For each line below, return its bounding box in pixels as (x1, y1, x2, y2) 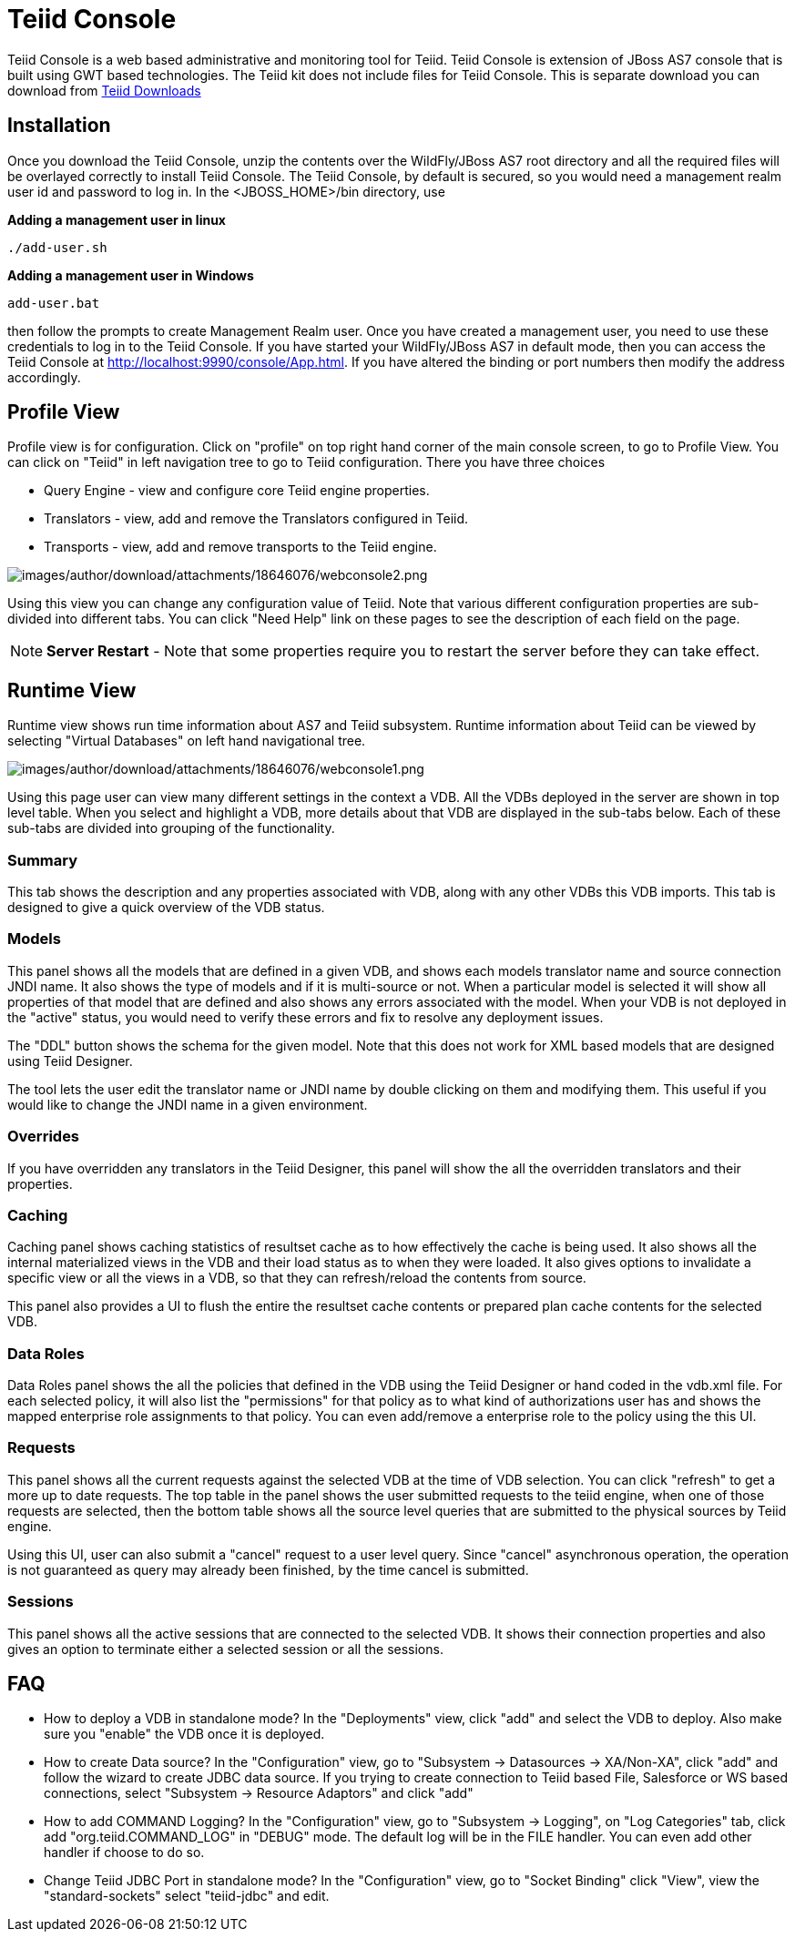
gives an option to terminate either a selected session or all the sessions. (7, 1640, 443, 1657)
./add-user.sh (7, 239, 107, 255)
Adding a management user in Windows (7, 267, 254, 283)
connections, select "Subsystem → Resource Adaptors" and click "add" (44, 1785, 474, 1802)
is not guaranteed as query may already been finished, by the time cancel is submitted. (7, 1561, 529, 1578)
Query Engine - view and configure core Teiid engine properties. (44, 482, 430, 499)
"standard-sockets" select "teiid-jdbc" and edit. (44, 1888, 330, 1904)
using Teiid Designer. (7, 1052, 133, 1069)
